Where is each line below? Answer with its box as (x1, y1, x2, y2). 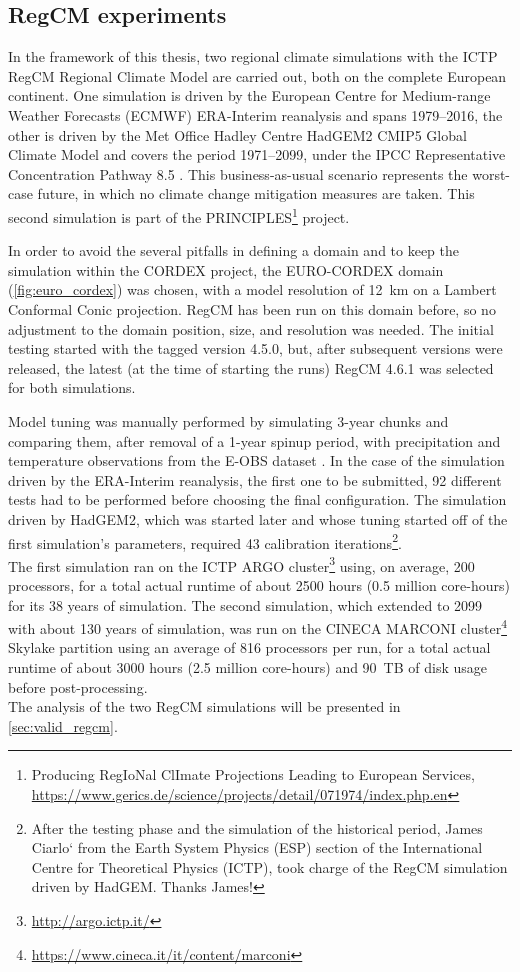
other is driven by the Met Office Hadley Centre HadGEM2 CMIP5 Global (8, 124, 467, 145)
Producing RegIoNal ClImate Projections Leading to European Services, (31, 764, 475, 785)
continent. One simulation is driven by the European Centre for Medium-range (8, 85, 491, 106)
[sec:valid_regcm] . (8, 715, 118, 736)
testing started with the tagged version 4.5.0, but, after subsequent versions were (8, 338, 503, 359)
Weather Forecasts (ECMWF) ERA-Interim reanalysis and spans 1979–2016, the (8, 104, 503, 125)
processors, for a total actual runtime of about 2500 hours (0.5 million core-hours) (8, 575, 510, 596)
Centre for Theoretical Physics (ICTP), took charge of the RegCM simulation (31, 856, 508, 877)
